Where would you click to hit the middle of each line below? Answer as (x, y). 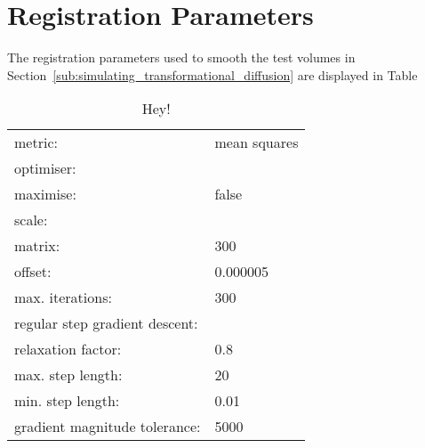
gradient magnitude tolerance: (108, 427)
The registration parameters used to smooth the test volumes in (181, 57)
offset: (33, 272)
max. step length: (68, 375)
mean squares (257, 143)
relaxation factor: (68, 349)
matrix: (37, 246)
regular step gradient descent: (106, 323)
